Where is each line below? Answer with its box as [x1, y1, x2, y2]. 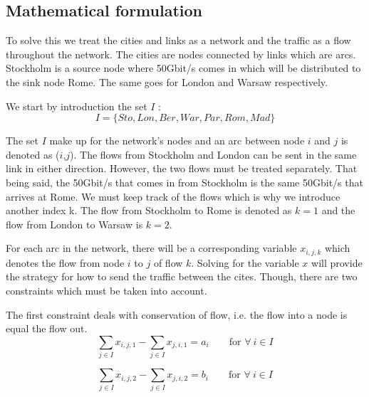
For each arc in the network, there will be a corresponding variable [6, 240, 297, 255]
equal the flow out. [6, 321, 88, 336]
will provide [311, 255, 363, 270]
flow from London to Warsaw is [6, 216, 143, 231]
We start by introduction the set [6, 98, 147, 113]
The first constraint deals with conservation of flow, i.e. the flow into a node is [6, 307, 348, 322]
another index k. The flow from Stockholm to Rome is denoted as [6, 203, 292, 218]
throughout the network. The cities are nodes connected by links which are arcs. [6, 46, 356, 61]
